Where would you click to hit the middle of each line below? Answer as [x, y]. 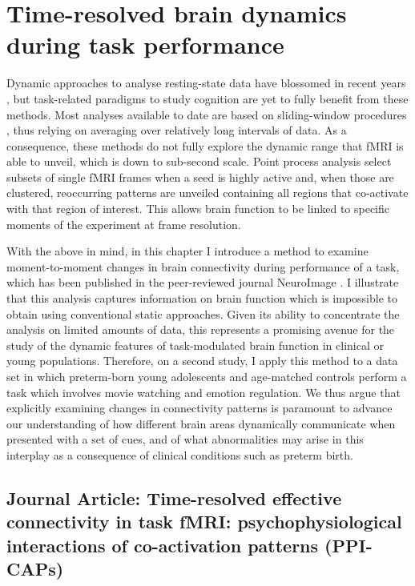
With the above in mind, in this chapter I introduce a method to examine [187, 251]
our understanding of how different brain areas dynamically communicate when [201, 423]
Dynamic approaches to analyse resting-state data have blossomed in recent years [206, 83]
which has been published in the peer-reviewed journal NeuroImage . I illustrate [203, 282]
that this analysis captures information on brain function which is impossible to [202, 298]
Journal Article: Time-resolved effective [174, 498]
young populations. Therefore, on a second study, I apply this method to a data [202, 361]
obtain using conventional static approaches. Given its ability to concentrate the [203, 313]
